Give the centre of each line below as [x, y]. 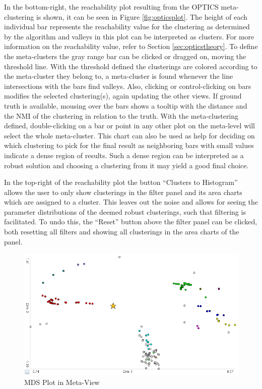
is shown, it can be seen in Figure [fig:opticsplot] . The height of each [142, 16]
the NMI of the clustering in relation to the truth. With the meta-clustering [121, 115]
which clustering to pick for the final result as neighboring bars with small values [129, 145]
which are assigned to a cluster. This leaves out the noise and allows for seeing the [131, 202]
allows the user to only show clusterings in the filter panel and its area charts [123, 192]
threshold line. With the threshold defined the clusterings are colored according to [131, 66]
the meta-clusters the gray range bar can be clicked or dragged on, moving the [125, 56]
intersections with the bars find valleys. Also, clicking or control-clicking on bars [128, 86]
